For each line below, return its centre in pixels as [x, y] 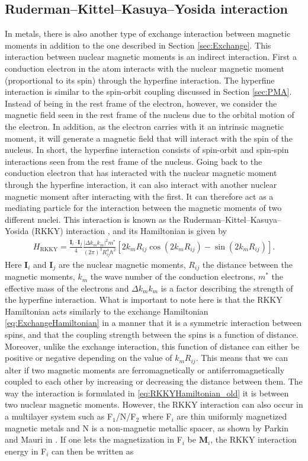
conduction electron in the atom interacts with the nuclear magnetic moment [145, 68]
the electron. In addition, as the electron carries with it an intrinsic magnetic [144, 126]
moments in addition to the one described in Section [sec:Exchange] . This [138, 45]
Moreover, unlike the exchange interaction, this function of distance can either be [152, 346]
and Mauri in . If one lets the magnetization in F [94, 439]
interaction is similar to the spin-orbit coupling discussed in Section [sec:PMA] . [148, 92]
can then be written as [93, 451]
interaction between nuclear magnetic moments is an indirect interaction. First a [151, 57]
